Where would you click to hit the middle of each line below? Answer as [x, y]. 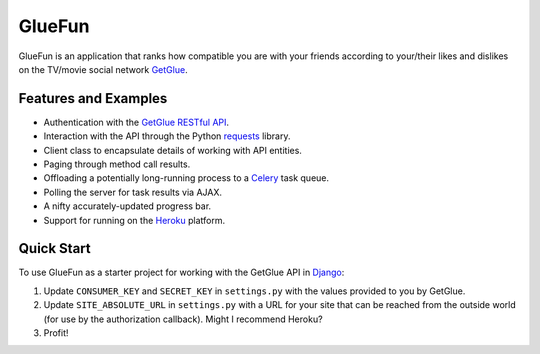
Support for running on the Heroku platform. [134, 220]
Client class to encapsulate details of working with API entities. [172, 150]
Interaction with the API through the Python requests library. [167, 136]
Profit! [56, 333]
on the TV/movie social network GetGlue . [103, 69]
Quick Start [54, 248]
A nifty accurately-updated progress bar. [127, 206]
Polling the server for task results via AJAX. [132, 192]
